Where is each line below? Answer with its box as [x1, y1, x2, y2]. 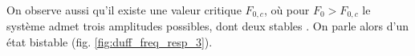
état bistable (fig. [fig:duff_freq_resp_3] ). [6, 34, 213, 50]
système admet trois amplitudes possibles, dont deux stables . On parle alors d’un [6, 18, 409, 34]
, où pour [263, 2, 310, 18]
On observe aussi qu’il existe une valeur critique [6, 2, 242, 18]
